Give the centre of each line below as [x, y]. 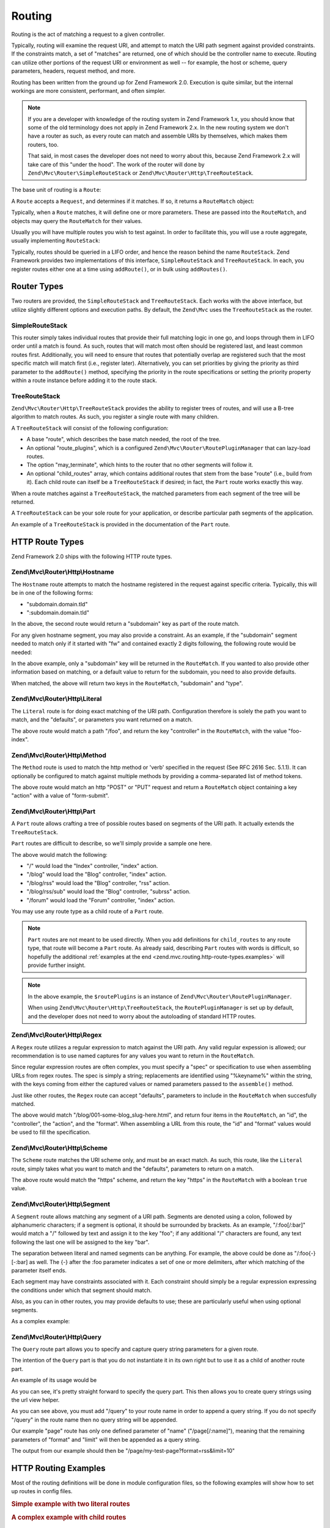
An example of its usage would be [54, 1380]
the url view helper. [35, 1400]
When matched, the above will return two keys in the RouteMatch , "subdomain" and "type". [127, 683]
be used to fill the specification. [51, 1132]
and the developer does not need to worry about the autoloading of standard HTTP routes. [142, 1016]
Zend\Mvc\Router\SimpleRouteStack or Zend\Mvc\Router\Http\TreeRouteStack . [141, 173]
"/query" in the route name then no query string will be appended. [94, 1420]
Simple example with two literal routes [71, 1504]
